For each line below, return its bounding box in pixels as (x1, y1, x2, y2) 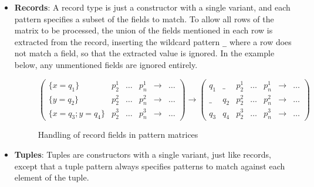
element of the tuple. (14, 171, 89, 183)
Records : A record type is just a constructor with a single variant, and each (14, 1, 291, 13)
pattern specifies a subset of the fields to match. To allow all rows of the (14, 12, 274, 25)
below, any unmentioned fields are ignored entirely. (14, 59, 198, 71)
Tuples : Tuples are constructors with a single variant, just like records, (14, 148, 271, 160)
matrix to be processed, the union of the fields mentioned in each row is (14, 24, 273, 36)
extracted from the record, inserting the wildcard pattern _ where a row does (14, 35, 292, 47)
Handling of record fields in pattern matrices (38, 128, 198, 141)
